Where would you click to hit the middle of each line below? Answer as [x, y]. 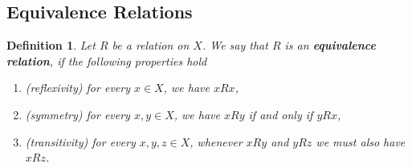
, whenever [216, 141]
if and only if [281, 114]
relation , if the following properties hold [107, 60]
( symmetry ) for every [78, 114]
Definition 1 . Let [51, 45]
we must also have [361, 141]
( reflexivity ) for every [78, 88]
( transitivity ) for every [80, 141]
